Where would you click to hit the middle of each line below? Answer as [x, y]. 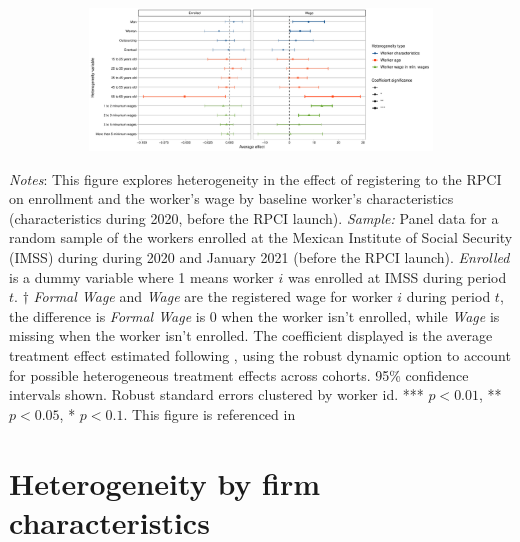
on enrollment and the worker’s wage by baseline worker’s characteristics [231, 198]
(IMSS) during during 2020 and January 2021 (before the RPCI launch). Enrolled [259, 257]
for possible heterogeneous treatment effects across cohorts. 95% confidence [239, 374]
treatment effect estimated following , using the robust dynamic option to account [260, 355]
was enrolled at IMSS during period [397, 276]
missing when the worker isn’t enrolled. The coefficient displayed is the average [251, 335]
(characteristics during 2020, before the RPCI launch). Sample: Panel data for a [254, 217]
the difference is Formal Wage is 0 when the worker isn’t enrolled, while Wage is [254, 315]
